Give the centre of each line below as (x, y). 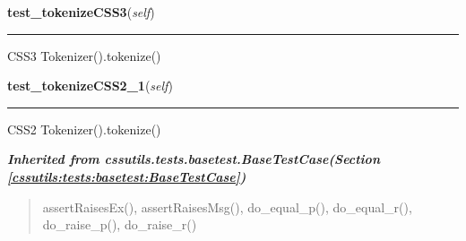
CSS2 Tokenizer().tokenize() (84, 129)
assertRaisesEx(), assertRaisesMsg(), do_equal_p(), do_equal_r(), (227, 207)
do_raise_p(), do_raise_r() (120, 224)
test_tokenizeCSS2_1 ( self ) (90, 86)
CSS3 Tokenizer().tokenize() (84, 55)
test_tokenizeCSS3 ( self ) (81, 12)
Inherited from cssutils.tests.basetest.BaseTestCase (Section (194, 159)
